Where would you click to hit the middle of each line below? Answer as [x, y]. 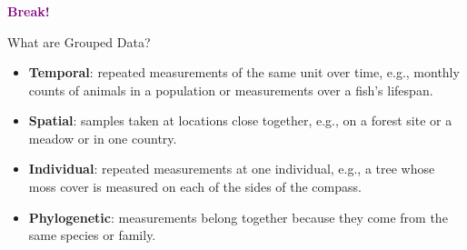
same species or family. [92, 235]
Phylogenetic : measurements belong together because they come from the [238, 217]
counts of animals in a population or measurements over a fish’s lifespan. [231, 90]
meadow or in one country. [103, 138]
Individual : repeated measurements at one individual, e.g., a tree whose [232, 169]
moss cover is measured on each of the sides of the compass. [195, 187]
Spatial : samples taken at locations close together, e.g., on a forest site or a [240, 120]
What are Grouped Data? [79, 41]
